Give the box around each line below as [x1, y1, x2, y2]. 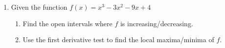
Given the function [11, 2, 67, 12]
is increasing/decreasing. [120, 18, 193, 28]
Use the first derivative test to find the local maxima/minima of [22, 34, 214, 45]
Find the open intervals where [22, 18, 112, 28]
